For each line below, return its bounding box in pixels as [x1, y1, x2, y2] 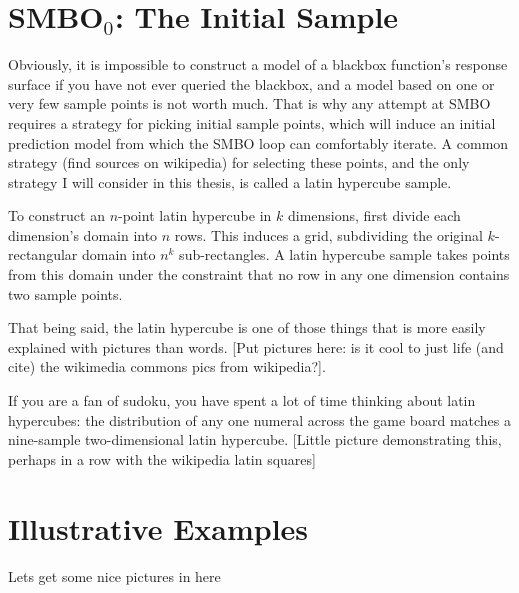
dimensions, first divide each [287, 205, 461, 226]
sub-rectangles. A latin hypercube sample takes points [179, 244, 510, 265]
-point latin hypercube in [118, 205, 272, 226]
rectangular [8, 244, 78, 265]
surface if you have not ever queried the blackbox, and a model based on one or [8, 73, 495, 94]
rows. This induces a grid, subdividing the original [174, 224, 483, 245]
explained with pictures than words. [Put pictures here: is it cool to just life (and [8, 336, 504, 357]
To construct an [8, 205, 105, 226]
